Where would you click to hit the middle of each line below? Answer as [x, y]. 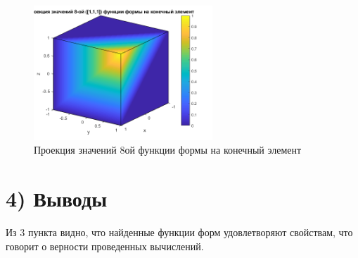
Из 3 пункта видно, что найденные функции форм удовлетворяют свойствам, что [179, 232]
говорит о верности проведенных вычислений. [105, 246]
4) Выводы [57, 198]
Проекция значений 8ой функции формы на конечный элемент [168, 150]
